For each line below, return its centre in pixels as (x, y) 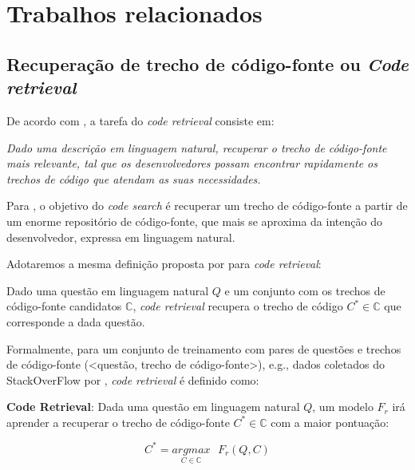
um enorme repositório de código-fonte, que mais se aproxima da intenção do (194, 221)
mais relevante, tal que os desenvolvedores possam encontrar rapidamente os (192, 163)
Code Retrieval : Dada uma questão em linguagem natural (153, 407)
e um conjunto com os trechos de (305, 290)
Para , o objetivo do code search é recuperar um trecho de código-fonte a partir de (207, 205)
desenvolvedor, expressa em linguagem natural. (121, 237)
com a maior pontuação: (330, 422)
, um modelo (343, 407)
